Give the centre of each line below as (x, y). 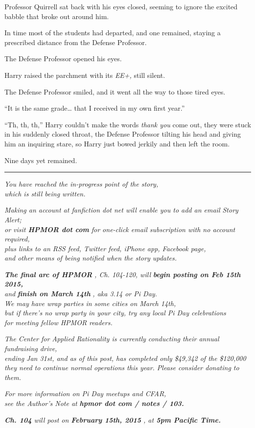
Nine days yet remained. (41, 160)
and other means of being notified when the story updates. (91, 258)
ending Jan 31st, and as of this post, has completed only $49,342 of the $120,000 (125, 358)
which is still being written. (45, 193)
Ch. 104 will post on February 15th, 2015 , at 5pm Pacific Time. (113, 419)
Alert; (13, 219)
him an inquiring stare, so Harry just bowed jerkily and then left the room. (117, 143)
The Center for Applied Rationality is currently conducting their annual (112, 339)
